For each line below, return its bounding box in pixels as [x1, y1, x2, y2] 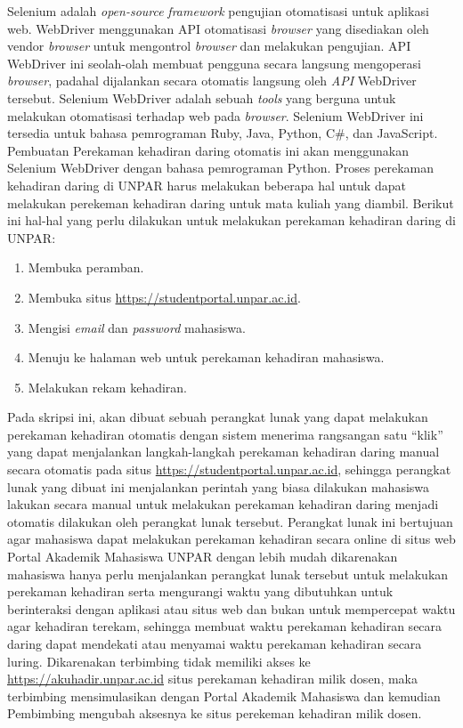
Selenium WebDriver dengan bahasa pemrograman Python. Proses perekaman [7, 158, 435, 177]
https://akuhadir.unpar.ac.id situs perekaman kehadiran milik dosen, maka [7, 669, 418, 688]
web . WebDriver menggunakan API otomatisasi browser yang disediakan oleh [7, 19, 429, 37]
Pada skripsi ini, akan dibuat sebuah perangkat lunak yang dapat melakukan [7, 408, 428, 426]
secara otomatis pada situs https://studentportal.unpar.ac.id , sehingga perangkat [7, 460, 451, 479]
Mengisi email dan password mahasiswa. [28, 318, 246, 336]
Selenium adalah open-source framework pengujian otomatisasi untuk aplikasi [7, 2, 429, 20]
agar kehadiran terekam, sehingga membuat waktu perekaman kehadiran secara [7, 617, 443, 635]
